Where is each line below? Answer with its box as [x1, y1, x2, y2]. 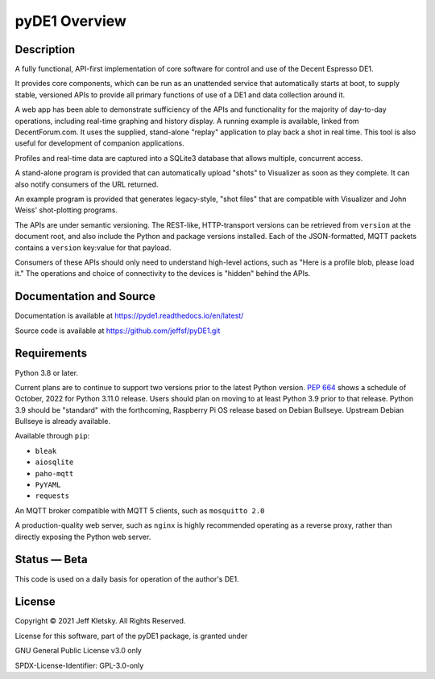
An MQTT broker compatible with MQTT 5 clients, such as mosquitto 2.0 [14, 505, 265, 515]
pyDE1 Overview [14, 12, 126, 30]
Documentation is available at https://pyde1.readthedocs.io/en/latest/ [14, 311, 244, 321]
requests [35, 492, 70, 500]
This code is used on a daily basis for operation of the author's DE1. [14, 574, 239, 583]
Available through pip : [14, 431, 90, 441]
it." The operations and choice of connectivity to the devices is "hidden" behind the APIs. [14, 269, 311, 278]
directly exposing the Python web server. [14, 532, 151, 541]
